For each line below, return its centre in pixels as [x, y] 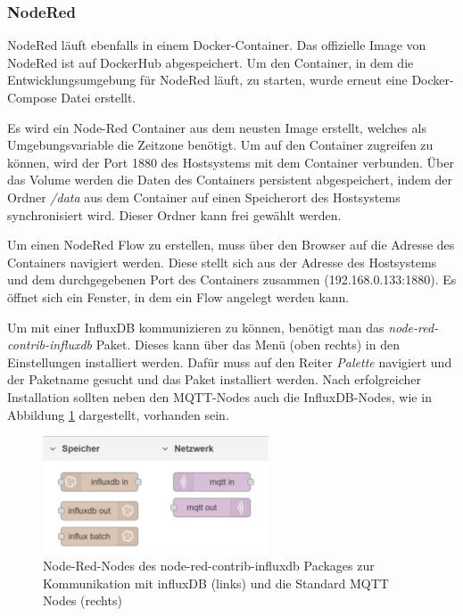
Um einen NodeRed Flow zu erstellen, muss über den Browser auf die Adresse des [231, 245]
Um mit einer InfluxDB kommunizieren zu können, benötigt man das [196, 327]
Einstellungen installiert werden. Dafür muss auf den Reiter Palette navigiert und [230, 361]
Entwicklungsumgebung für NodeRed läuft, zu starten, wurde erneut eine [207, 80]
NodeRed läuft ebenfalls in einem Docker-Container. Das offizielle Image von [217, 45]
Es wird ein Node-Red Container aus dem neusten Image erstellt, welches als [217, 127]
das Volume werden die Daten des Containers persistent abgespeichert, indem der [230, 180]
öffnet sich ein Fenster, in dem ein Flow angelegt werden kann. [178, 296]
